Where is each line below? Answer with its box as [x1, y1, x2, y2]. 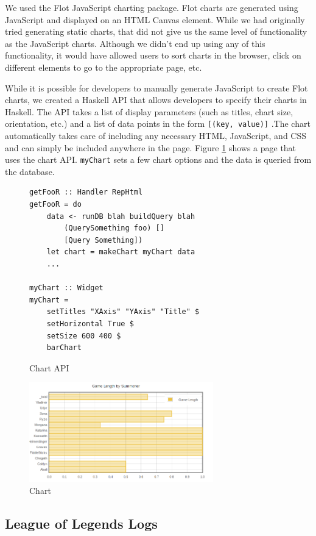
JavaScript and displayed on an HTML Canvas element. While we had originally [5, 13, 305, 26]
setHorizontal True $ [46, 319, 134, 328]
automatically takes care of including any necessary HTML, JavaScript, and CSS [5, 129, 307, 141]
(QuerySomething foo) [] [64, 224, 164, 233]
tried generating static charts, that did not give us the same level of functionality [5, 25, 307, 38]
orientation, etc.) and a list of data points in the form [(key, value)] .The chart [5, 117, 311, 130]
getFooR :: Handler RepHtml [29, 188, 143, 197]
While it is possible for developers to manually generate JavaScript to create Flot [5, 81, 308, 94]
